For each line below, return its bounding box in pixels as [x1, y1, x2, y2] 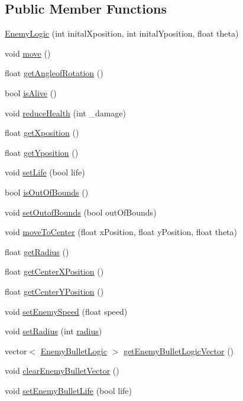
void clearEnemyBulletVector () [5, 364, 119, 377]
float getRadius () [5, 245, 69, 257]
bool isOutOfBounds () [5, 185, 89, 198]
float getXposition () [5, 126, 79, 139]
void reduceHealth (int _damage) [5, 106, 126, 119]
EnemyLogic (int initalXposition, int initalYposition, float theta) [5, 27, 239, 40]
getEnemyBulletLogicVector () [123, 344, 234, 357]
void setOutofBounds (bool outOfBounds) [5, 206, 157, 218]
